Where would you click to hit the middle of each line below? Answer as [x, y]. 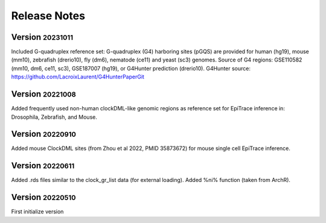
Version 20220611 [43, 166]
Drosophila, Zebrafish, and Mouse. [54, 117]
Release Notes [48, 16]
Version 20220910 [44, 134]
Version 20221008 [44, 94]
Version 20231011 [42, 37]
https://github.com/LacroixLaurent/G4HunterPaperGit [78, 77]
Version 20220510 [43, 197]
